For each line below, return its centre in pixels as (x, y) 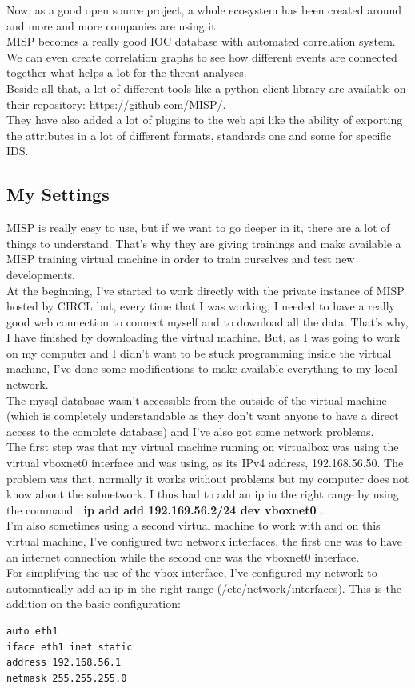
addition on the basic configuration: (94, 604)
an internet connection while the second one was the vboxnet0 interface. (183, 556)
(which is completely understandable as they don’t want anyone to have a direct (203, 416)
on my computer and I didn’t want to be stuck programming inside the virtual (199, 352)
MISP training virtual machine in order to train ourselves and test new (181, 259)
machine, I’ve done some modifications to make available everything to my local (202, 368)
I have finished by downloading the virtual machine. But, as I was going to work (204, 337)
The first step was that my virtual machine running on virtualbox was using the (203, 447)
